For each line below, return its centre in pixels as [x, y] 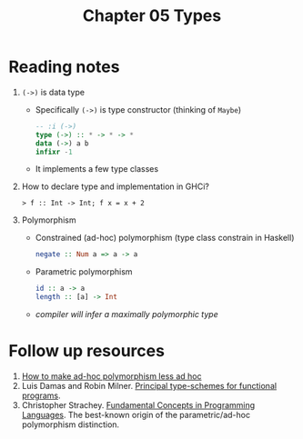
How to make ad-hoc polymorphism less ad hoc [111, 376]
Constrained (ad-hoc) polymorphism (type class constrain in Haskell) [165, 238]
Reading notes [64, 67]
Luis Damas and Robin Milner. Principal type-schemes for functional [149, 386]
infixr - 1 [54, 152]
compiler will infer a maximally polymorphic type [127, 314]
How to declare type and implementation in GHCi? [116, 186]
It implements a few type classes [97, 169]
